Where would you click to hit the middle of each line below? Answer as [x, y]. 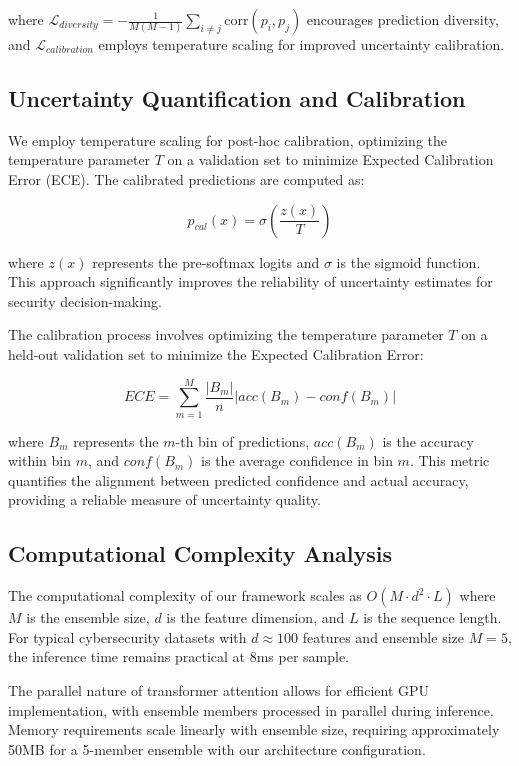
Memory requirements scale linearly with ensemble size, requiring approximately [254, 729]
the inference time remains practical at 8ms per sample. [179, 656]
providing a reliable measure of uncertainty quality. [164, 499]
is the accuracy [428, 440]
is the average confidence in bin [297, 460]
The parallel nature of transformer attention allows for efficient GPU [219, 690]
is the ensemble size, [88, 617]
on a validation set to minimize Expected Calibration [330, 159]
